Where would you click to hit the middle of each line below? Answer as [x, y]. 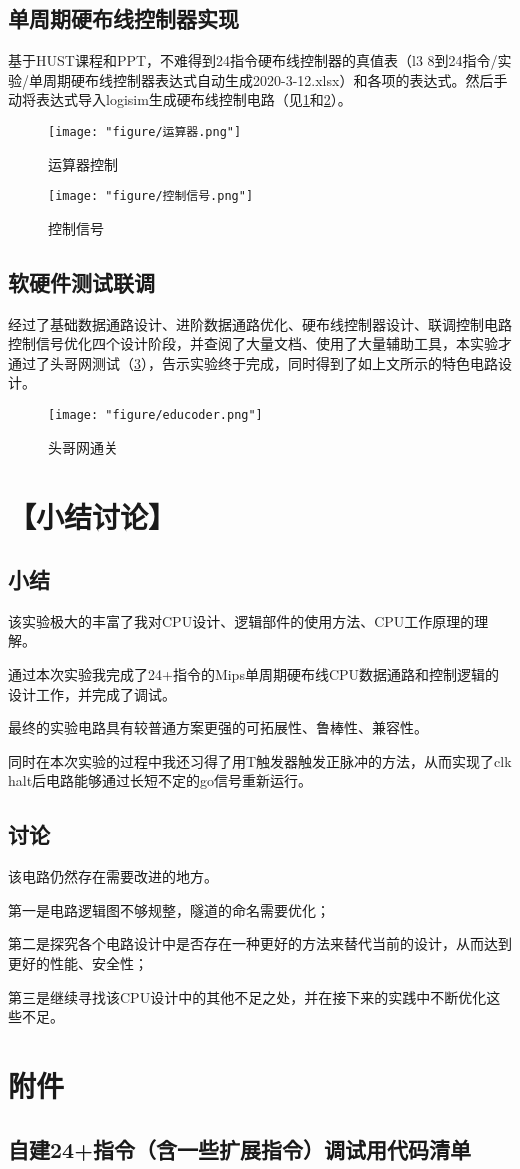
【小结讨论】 [92, 515]
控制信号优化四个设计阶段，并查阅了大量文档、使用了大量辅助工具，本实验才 [260, 343]
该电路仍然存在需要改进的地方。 [113, 876]
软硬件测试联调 [81, 281]
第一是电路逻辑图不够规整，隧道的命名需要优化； [169, 909]
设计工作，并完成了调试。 [92, 693]
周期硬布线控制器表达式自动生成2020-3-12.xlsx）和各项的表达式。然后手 [275, 79]
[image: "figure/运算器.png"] [145, 131]
